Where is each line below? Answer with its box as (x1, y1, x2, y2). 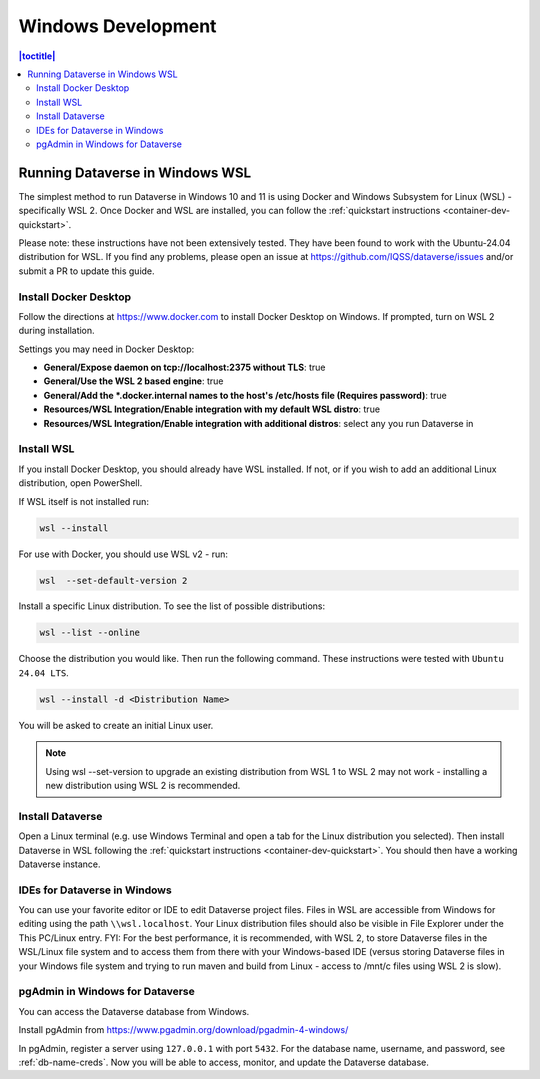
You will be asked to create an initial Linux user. (18, 719, 214, 731)
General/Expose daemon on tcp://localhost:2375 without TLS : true (43, 361, 326, 374)
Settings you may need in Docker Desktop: (18, 343, 195, 355)
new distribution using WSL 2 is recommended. (45, 779, 241, 791)
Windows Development (18, 15, 217, 37)
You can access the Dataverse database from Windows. (18, 1005, 250, 1017)
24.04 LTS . (18, 666, 69, 679)
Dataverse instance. (18, 858, 101, 870)
